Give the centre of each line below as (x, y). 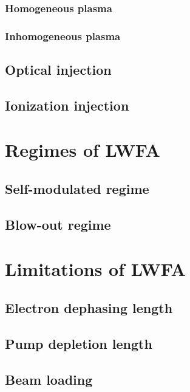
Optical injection (58, 70)
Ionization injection (67, 105)
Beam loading (49, 379)
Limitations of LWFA (95, 269)
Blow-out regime (58, 224)
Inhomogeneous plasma (63, 36)
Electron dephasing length (89, 307)
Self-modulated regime (77, 189)
